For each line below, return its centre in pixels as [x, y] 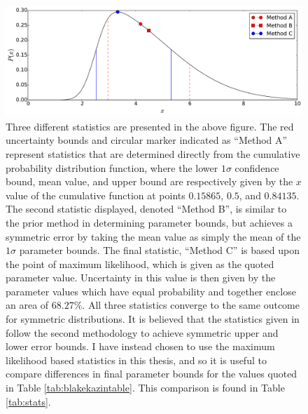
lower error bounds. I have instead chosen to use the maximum [140, 346]
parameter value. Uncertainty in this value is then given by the [141, 278]
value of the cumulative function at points [96, 195]
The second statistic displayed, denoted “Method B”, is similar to [146, 209]
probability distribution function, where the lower [112, 167]
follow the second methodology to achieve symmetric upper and [142, 332]
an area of [27, 305]
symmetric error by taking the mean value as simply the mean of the [153, 236]
